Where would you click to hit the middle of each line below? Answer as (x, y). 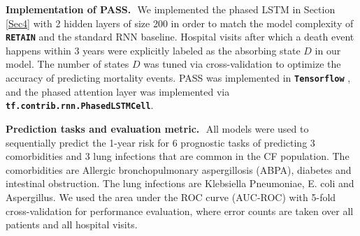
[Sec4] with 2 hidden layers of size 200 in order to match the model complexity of (180, 23)
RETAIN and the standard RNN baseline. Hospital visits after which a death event (180, 37)
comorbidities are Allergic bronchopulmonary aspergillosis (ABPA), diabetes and (179, 169)
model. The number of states (67, 64)
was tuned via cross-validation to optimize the (242, 64)
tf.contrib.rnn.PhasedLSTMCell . (80, 105)
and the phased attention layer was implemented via (118, 91)
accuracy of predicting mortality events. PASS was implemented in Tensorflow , (178, 78)
